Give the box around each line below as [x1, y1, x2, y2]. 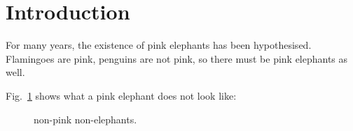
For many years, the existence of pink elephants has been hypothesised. [6, 38, 312, 52]
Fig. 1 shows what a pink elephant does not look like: [6, 88, 237, 102]
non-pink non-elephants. [34, 111, 137, 126]
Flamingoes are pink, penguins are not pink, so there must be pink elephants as [6, 51, 348, 65]
